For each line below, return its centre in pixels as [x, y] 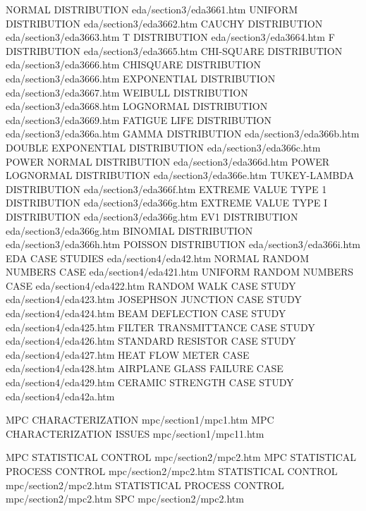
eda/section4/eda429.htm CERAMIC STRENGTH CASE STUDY [150, 382]
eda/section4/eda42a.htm [60, 396]
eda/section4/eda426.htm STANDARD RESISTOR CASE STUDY [151, 341]
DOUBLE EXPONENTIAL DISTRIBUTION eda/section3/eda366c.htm [163, 147]
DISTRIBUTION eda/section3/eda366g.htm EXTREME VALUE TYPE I [167, 203]
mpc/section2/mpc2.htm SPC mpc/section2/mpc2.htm [125, 499]
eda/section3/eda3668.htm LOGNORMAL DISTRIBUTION [137, 106]
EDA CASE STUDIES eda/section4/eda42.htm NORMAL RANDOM [158, 258]
